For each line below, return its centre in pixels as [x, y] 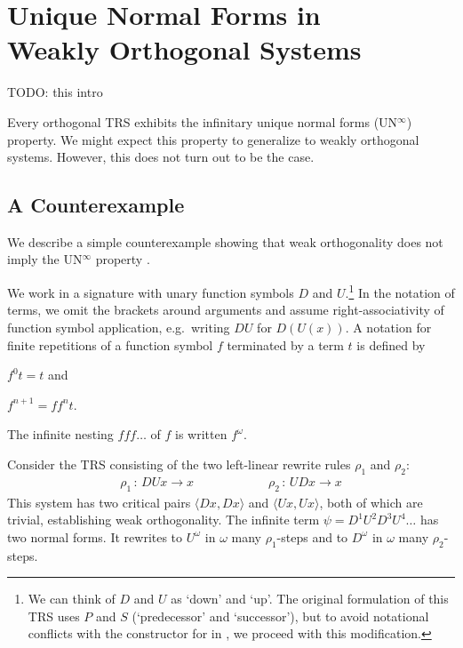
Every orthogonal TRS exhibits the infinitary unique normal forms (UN [203, 121]
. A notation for [388, 327]
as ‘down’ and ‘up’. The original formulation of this [310, 599]
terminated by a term [285, 344]
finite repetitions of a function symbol [110, 344]
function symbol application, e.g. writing [119, 327]
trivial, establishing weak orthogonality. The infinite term [164, 520]
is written [201, 434]
